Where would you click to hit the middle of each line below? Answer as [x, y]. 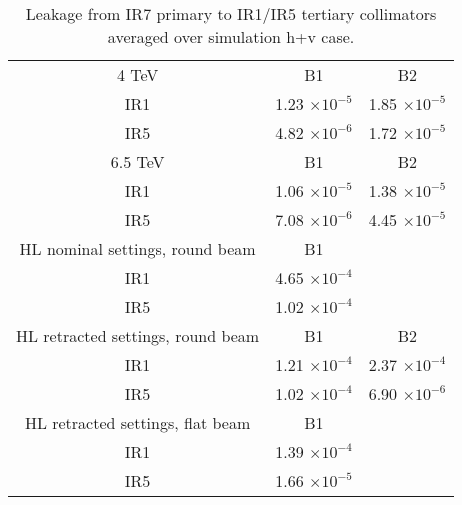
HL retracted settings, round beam [138, 335]
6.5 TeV [137, 161]
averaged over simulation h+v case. [231, 36]
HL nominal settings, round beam [137, 248]
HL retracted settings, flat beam [137, 422]
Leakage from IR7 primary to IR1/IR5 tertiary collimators [231, 13]
